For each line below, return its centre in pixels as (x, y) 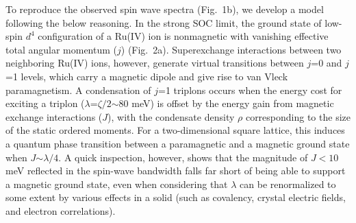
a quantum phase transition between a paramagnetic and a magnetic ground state (178, 143)
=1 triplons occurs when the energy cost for (250, 90)
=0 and (327, 63)
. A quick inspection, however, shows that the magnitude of (183, 157)
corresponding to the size (298, 116)
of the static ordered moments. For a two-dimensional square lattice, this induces (175, 130)
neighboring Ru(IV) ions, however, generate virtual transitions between (155, 63)
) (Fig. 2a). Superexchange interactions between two (231, 49)
